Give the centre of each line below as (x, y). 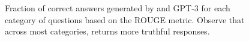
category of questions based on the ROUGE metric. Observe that (125, 19)
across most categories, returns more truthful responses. (107, 31)
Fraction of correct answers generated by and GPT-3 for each (118, 8)
